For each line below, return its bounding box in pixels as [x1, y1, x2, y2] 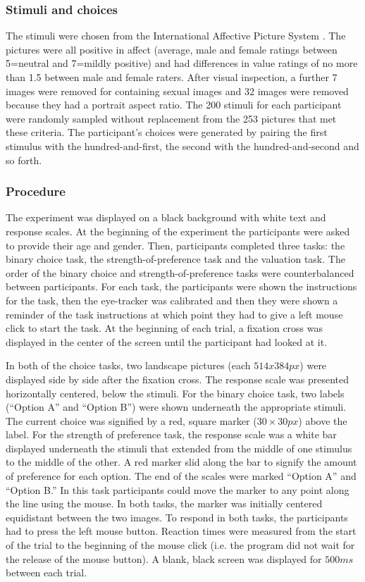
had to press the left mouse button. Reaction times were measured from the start [6, 524, 357, 538]
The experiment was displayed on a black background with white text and [6, 210, 326, 225]
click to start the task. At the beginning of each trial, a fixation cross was [6, 321, 323, 335]
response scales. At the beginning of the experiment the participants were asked [6, 223, 350, 238]
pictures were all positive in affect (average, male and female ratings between [6, 42, 338, 56]
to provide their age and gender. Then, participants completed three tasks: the [6, 237, 345, 252]
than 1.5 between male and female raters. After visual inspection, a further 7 [6, 70, 338, 84]
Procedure [6, 182, 66, 200]
